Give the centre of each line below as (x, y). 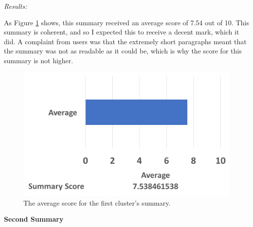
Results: (16, 6)
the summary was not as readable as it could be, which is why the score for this (123, 51)
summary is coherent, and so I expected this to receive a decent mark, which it (122, 32)
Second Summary (34, 219)
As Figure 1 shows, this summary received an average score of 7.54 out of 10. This (126, 22)
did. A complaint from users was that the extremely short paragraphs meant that (125, 41)
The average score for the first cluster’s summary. (97, 202)
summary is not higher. (39, 60)
